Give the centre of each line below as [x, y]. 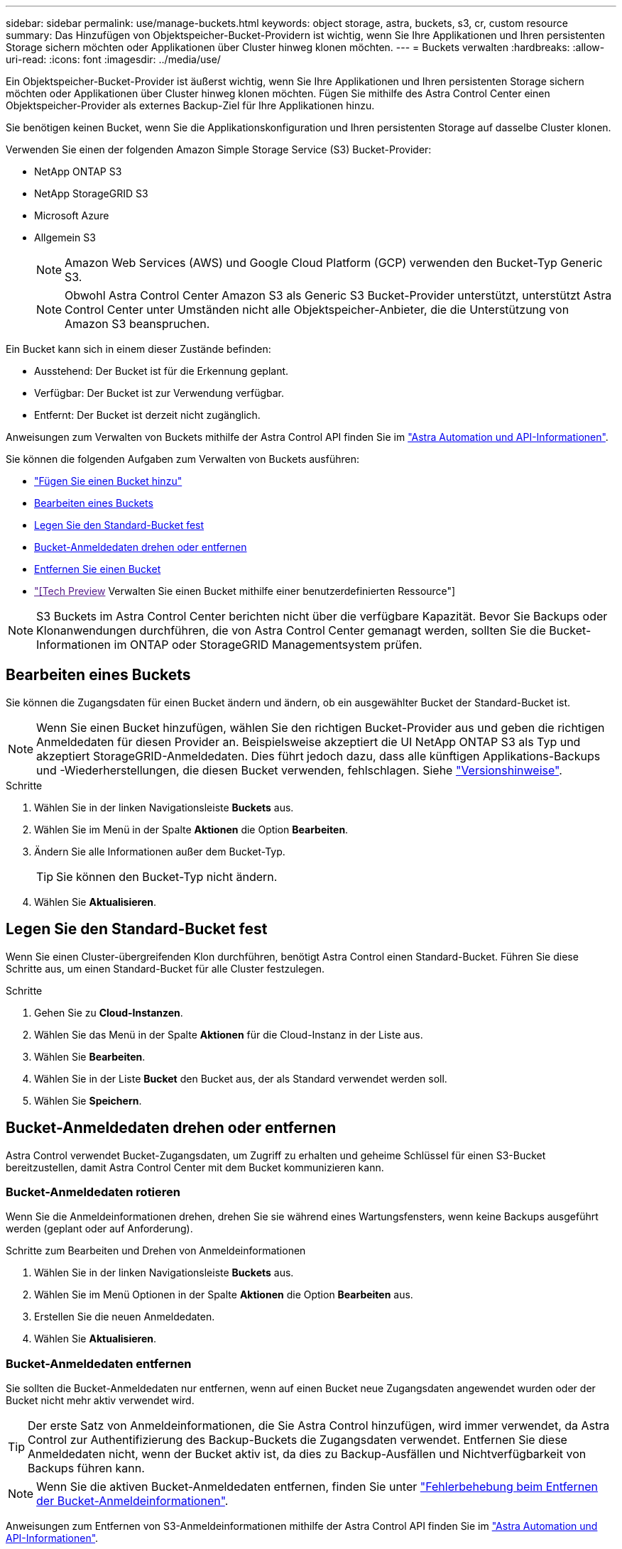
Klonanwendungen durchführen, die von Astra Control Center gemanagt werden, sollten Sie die [291, 630]
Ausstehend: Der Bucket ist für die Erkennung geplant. [162, 371]
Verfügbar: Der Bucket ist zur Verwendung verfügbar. [159, 393]
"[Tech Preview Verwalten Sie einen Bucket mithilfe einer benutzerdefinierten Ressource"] [245, 591]
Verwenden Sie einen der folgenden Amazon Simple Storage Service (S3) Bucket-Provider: [219, 149]
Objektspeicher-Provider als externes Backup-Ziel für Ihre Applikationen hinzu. [190, 105]
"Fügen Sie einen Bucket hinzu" [108, 481]
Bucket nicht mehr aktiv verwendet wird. [100, 1401]
